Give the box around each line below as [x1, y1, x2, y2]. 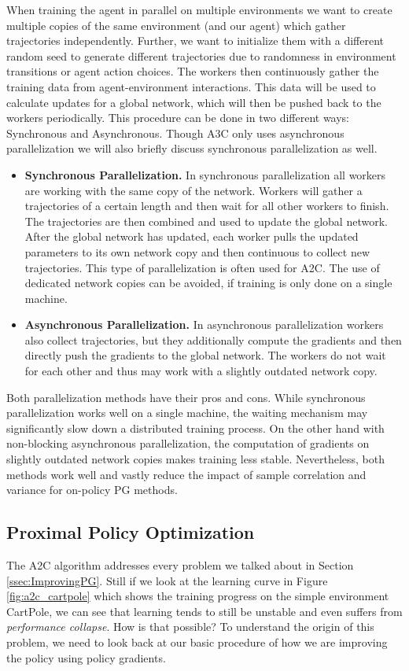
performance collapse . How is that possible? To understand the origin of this [6, 618, 374, 635]
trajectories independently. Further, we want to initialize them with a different [6, 32, 384, 49]
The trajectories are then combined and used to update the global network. [24, 212, 388, 229]
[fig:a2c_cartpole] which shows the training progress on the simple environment [6, 588, 389, 604]
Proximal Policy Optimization [6, 520, 255, 544]
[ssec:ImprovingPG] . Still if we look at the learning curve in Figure [6, 572, 328, 588]
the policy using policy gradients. [6, 649, 166, 665]
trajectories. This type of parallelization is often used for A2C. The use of [24, 259, 380, 275]
